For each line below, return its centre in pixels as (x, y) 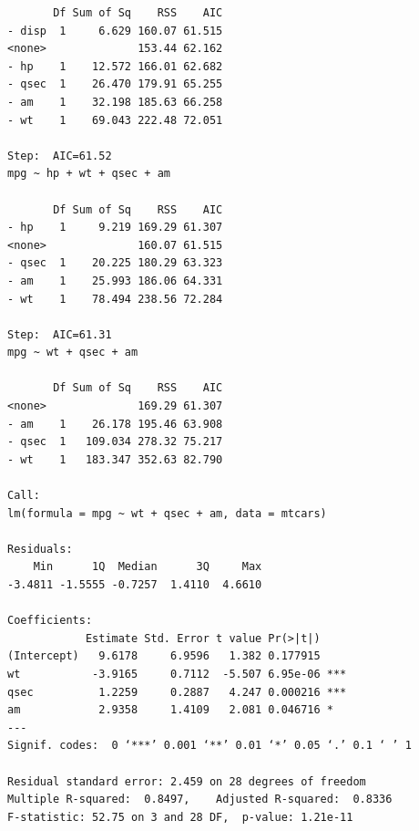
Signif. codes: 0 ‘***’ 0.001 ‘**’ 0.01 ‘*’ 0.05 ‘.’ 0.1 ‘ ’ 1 (209, 746)
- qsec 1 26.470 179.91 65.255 (115, 84)
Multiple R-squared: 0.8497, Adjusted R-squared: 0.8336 (200, 800)
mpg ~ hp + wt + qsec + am (89, 174)
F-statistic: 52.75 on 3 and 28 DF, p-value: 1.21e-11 (180, 817)
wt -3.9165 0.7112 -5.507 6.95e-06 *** (177, 674)
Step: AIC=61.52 (60, 156)
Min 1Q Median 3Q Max (148, 567)
